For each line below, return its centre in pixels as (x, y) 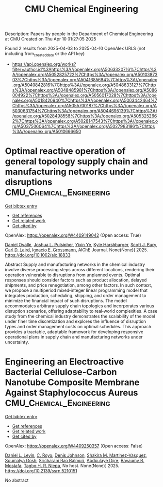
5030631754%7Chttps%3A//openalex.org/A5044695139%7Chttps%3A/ (85, 111)
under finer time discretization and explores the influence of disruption (76, 321)
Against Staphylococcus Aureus (72, 393)
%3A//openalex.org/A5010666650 (47, 131)
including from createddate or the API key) (45, 54)
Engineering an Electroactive (65, 362)
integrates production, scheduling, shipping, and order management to (76, 295)
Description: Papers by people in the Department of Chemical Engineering (79, 34)
